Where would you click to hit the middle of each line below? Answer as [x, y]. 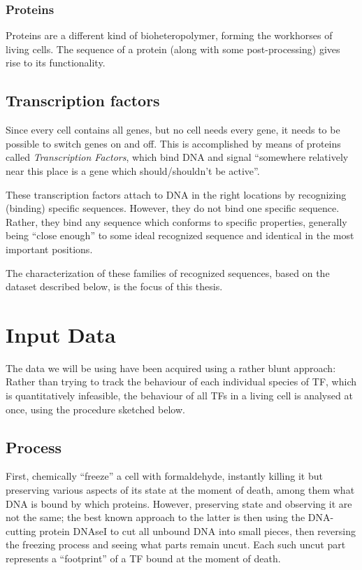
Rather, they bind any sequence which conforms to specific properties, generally [176, 221]
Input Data [61, 334]
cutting [21, 530]
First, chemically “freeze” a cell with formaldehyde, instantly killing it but [164, 476]
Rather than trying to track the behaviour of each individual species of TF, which [181, 382]
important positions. [49, 249]
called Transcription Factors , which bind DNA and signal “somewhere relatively [177, 157]
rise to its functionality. [56, 63]
